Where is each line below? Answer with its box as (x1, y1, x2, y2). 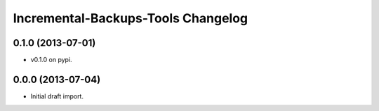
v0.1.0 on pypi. (30, 56, 73, 64)
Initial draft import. (30, 91, 84, 101)
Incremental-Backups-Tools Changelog (13, 10, 248, 26)
